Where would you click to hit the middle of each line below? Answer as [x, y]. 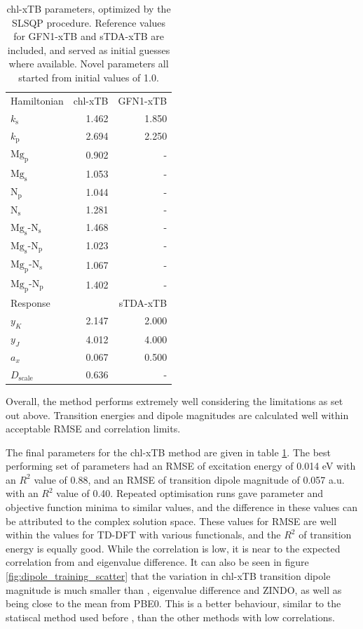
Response [30, 303]
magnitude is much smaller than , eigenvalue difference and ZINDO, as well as [174, 589]
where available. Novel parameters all [89, 64]
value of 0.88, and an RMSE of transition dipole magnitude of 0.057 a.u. [189, 479]
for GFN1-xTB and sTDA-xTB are [89, 36]
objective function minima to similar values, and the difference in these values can [182, 507]
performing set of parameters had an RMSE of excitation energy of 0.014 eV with [181, 466]
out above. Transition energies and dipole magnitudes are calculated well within [177, 415]
